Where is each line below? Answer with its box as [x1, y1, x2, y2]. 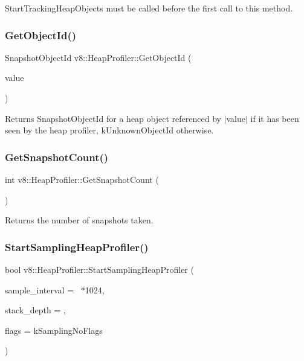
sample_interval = [5, 283, 74, 296]
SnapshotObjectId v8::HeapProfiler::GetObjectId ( [5, 51, 192, 63]
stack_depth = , [5, 304, 66, 316]
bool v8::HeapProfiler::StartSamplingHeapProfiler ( [5, 263, 194, 275]
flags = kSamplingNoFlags [5, 324, 103, 336]
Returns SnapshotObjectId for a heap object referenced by [5, 112, 221, 124]
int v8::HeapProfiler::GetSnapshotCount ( [5, 173, 159, 185]
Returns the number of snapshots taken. [5, 214, 154, 226]
